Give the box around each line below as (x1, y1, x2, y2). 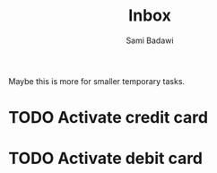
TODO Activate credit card (8, 108, 208, 128)
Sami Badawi (126, 35, 174, 46)
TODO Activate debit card (8, 149, 204, 169)
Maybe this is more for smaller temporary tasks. (8, 75, 186, 86)
